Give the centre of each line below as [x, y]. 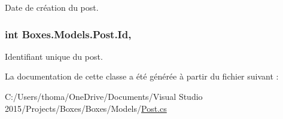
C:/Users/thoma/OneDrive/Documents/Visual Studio [104, 96]
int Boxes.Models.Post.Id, [68, 34]
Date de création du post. [52, 7]
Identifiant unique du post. [54, 56]
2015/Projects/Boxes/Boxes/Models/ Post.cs [86, 108]
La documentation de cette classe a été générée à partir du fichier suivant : [142, 76]
